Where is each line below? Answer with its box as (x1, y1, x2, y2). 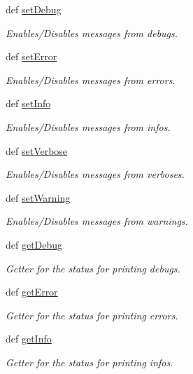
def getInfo (6, 331, 52, 346)
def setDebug (6, 2, 62, 16)
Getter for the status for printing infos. (6, 354, 173, 369)
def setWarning (6, 190, 71, 205)
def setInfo (6, 96, 51, 111)
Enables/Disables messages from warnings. (6, 214, 188, 228)
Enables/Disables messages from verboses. (6, 167, 185, 181)
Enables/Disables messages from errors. (6, 72, 176, 87)
